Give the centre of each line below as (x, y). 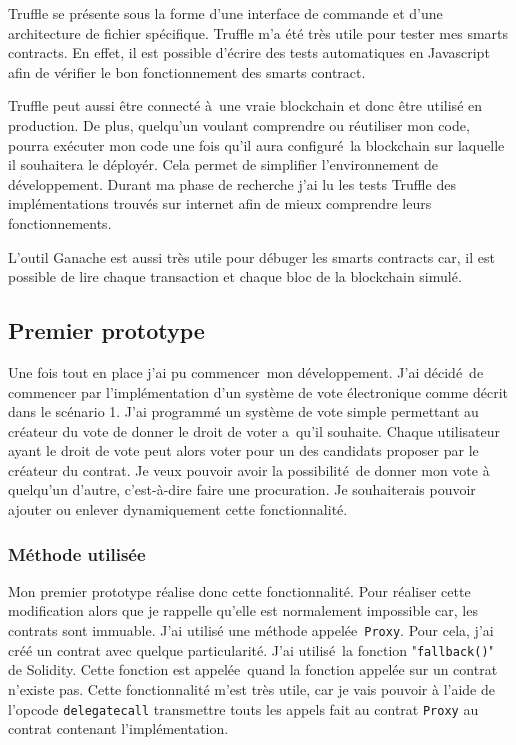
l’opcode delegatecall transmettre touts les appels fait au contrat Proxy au (243, 708)
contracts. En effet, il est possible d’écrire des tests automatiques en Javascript (249, 52)
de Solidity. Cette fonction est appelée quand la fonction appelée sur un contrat (253, 669)
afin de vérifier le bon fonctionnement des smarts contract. (187, 71)
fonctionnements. (60, 222)
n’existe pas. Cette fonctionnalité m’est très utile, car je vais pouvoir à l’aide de (251, 688)
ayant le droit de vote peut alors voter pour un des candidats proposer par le (243, 450)
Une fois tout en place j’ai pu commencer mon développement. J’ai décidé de (246, 371)
